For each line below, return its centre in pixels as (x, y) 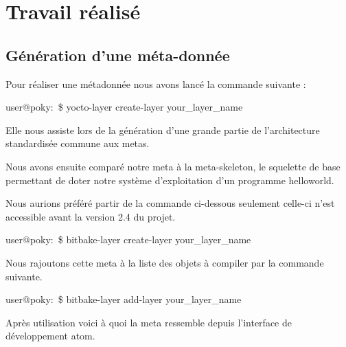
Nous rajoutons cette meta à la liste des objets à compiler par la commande (165, 262)
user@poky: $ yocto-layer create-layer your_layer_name (124, 107)
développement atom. (50, 336)
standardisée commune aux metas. (78, 143)
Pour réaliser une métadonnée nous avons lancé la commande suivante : (156, 83)
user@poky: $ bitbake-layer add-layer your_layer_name (124, 299)
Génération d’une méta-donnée (118, 55)
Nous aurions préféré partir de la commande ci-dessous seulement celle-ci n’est (170, 203)
